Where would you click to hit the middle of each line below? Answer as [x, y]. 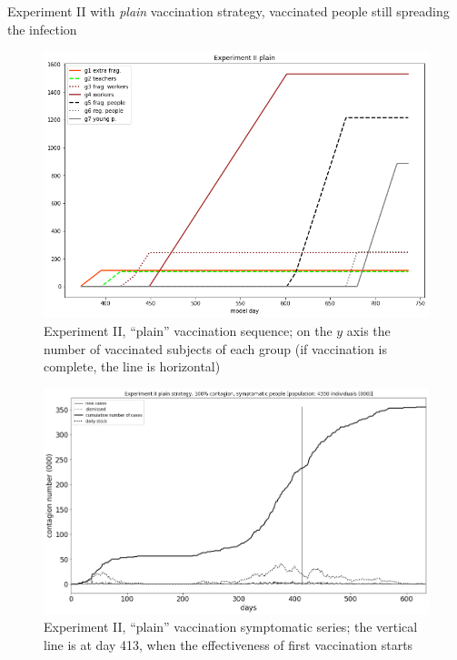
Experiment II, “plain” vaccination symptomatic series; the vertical [231, 627]
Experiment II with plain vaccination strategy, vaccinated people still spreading [228, 11]
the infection [42, 29]
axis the [368, 331]
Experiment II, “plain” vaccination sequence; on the [188, 331]
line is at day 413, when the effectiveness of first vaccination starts [228, 644]
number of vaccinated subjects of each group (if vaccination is [215, 348]
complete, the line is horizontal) [132, 366]
